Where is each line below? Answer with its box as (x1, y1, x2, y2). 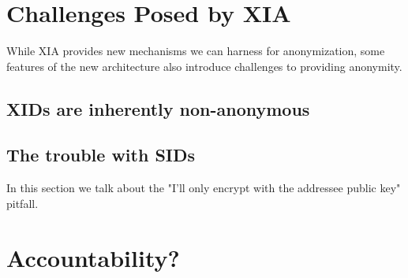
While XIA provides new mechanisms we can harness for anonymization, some (6, 43, 385, 59)
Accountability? (6, 241, 180, 273)
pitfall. (6, 195, 39, 211)
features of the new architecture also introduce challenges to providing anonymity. (6, 57, 402, 74)
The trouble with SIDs (6, 143, 196, 167)
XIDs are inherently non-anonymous (6, 96, 310, 120)
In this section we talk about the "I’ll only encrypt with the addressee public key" (6, 180, 401, 196)
